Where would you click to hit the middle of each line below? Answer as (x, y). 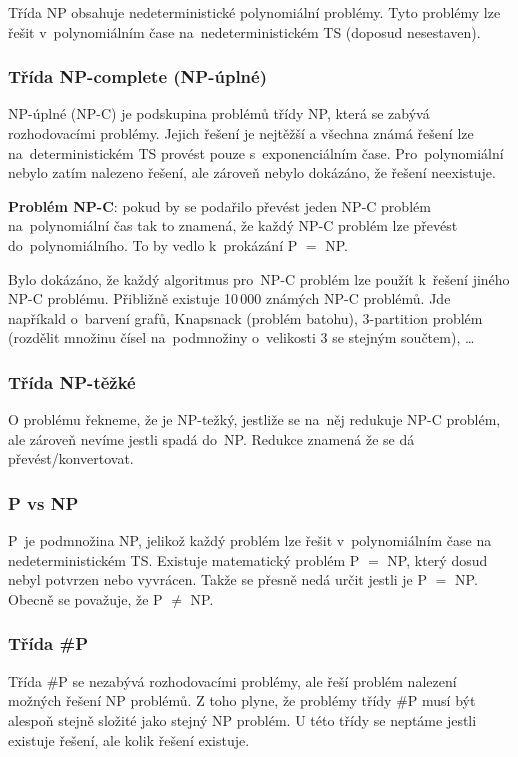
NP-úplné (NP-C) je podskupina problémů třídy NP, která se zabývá (219, 113)
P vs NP (43, 502)
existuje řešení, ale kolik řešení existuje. (129, 739)
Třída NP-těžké (72, 381)
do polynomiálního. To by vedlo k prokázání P (153, 244)
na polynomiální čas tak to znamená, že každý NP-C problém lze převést (233, 225)
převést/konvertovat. (71, 458)
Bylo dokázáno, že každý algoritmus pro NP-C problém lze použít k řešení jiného (259, 278)
